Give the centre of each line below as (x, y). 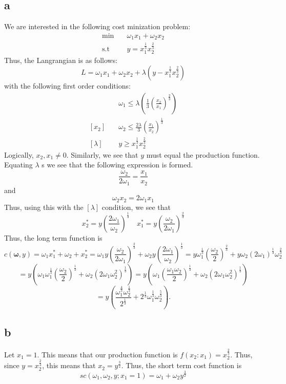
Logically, (19, 154)
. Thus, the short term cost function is (181, 365)
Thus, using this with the (44, 207)
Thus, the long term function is (53, 237)
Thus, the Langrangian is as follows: (61, 60)
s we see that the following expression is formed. (117, 165)
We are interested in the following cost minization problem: (97, 26)
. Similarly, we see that (102, 154)
